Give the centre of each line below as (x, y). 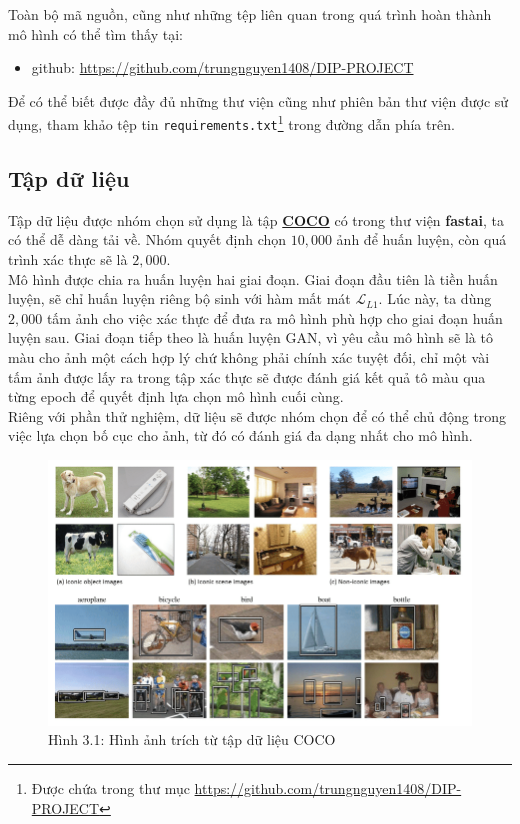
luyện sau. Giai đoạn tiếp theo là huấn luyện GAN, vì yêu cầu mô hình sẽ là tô (250, 337)
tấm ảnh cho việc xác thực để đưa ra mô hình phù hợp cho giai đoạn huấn (274, 317)
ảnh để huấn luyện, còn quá (421, 239)
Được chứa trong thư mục (110, 788)
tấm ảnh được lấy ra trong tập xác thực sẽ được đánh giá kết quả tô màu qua (247, 376)
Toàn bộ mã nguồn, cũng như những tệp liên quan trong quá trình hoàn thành (250, 14)
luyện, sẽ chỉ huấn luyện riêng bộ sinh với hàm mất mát (179, 298)
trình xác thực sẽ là (68, 259)
